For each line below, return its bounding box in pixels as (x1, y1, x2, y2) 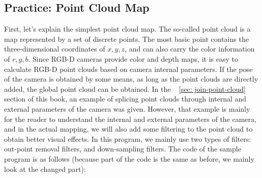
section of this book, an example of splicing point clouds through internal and (4, 93, 247, 104)
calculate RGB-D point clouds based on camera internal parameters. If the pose (4, 63, 253, 74)
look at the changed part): (4, 163, 86, 174)
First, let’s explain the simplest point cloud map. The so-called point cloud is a (4, 23, 251, 34)
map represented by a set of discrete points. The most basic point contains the (4, 33, 249, 44)
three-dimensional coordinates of (4, 43, 105, 54)
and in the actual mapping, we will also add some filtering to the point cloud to (4, 123, 253, 134)
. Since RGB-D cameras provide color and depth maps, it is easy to (28, 53, 238, 64)
